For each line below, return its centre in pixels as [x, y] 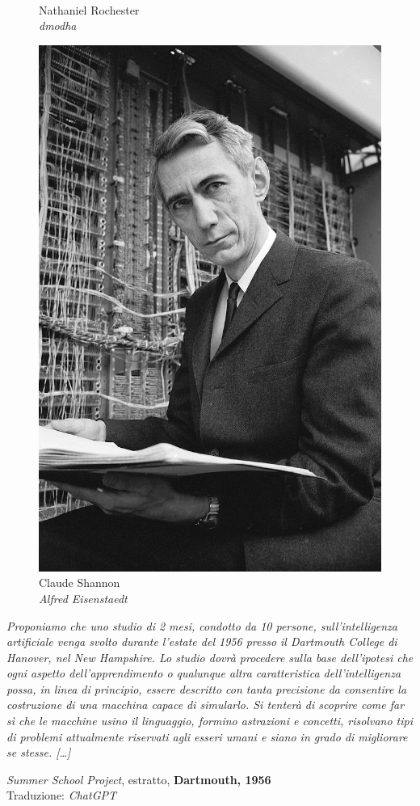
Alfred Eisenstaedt [83, 598]
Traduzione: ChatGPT [62, 795]
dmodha [58, 25]
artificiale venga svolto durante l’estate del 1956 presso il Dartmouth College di [202, 641]
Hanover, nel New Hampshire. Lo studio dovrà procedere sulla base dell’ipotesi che [210, 657]
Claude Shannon [80, 582]
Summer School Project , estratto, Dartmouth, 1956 [139, 779]
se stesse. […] [39, 752]
